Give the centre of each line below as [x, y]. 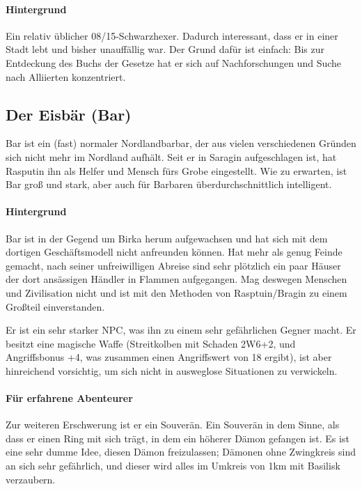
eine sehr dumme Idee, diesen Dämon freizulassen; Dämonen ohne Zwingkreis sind [181, 452]
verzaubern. [31, 479]
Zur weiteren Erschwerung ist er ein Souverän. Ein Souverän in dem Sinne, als [173, 425]
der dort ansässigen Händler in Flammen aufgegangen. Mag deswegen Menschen [176, 279]
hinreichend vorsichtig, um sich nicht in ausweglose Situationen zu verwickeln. [172, 370]
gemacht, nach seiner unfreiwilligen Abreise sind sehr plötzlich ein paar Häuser [173, 265]
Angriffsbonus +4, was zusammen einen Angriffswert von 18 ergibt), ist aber [169, 357]
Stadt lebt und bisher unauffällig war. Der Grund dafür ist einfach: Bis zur [165, 49]
